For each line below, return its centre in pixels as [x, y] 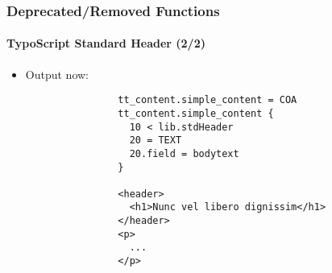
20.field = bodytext [184, 153]
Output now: [57, 74]
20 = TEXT [156, 141]
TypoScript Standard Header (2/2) [106, 43]
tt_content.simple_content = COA [207, 100]
